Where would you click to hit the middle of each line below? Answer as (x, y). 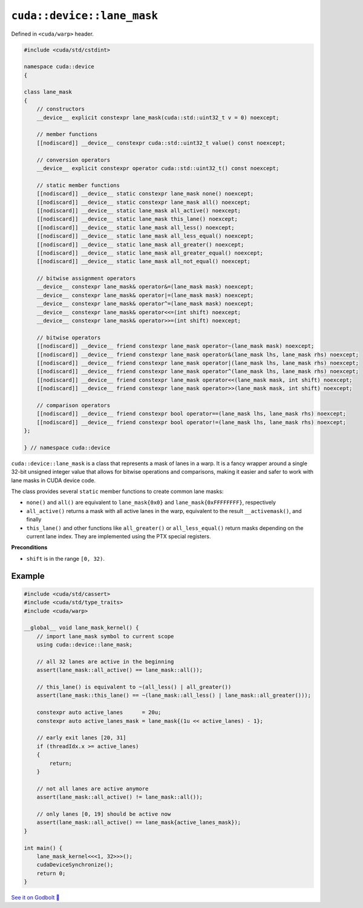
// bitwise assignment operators (86, 279)
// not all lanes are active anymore (93, 789)
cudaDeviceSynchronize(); (75, 865)
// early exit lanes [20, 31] (81, 738)
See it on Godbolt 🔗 (35, 898)
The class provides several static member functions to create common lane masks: (117, 492)
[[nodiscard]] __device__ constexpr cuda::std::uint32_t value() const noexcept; (161, 143)
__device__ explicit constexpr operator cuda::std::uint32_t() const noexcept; (158, 168)
